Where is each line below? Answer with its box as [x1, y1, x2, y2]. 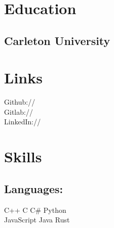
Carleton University [4, 32, 110, 48]
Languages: [4, 180, 63, 196]
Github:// [4, 97, 35, 107]
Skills [4, 146, 42, 167]
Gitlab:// [4, 106, 33, 117]
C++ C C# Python [4, 204, 66, 215]
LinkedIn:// [4, 116, 41, 127]
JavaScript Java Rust [4, 214, 70, 225]
